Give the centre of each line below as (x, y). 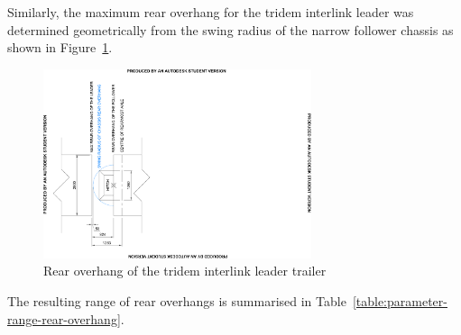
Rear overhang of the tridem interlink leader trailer (185, 271)
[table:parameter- (400, 301)
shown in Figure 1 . (60, 47)
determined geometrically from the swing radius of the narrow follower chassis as (230, 29)
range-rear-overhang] (64, 318)
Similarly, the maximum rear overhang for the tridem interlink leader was (211, 12)
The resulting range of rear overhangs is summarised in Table (177, 301)
